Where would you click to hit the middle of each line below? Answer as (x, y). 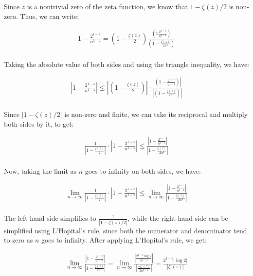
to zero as (18, 240)
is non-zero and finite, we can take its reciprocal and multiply (156, 114)
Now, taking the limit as (40, 171)
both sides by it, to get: (39, 123)
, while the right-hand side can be (178, 218)
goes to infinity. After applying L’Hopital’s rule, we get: (124, 240)
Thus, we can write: (50, 16)
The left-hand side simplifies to (50, 218)
